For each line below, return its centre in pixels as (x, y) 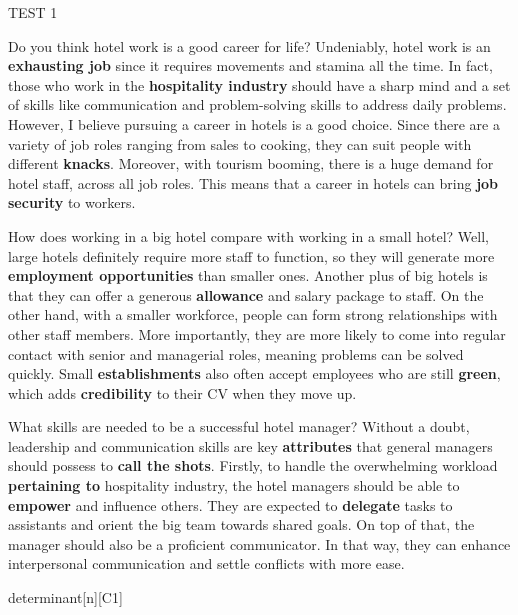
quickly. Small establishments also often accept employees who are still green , (254, 373)
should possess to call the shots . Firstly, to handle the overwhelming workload (253, 465)
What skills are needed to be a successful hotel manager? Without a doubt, (239, 426)
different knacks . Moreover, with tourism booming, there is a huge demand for (251, 163)
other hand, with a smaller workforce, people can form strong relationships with (253, 314)
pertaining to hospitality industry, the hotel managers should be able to (234, 485)
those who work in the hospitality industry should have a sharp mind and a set (259, 84)
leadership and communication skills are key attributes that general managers (250, 445)
